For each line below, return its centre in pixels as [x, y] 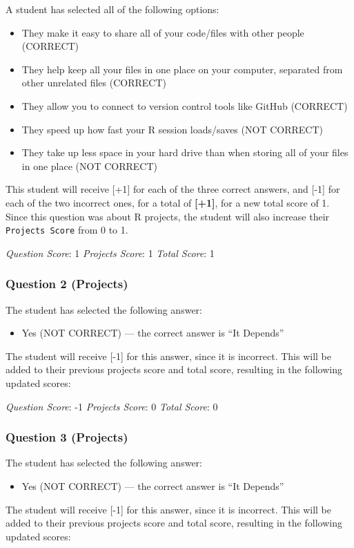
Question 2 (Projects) [67, 284]
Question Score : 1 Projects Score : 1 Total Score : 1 [110, 253]
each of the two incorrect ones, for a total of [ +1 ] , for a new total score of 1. [168, 202]
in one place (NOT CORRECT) [89, 166]
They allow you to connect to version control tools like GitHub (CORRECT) [185, 105]
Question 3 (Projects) [67, 437]
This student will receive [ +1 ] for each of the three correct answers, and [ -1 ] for [173, 189]
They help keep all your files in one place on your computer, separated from [182, 69]
